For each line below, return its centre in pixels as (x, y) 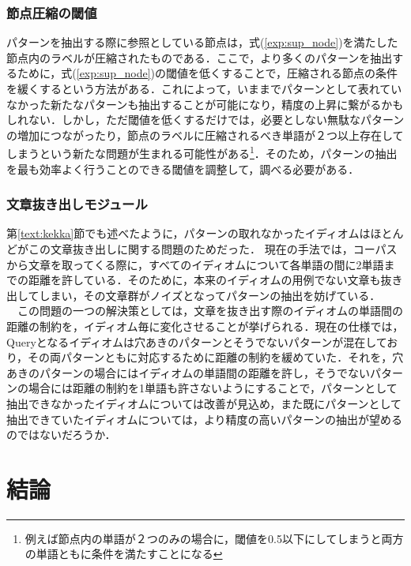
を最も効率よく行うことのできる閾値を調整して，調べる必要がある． (183, 169)
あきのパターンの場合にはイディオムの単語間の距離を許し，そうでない (188, 372)
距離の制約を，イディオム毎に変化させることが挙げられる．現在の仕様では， (205, 326)
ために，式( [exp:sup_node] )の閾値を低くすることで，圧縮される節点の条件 (207, 73)
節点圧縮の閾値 (52, 12)
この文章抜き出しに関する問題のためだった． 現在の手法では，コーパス (213, 249)
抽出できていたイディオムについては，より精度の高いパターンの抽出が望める (204, 419)
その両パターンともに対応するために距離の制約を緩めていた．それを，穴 (216, 357)
